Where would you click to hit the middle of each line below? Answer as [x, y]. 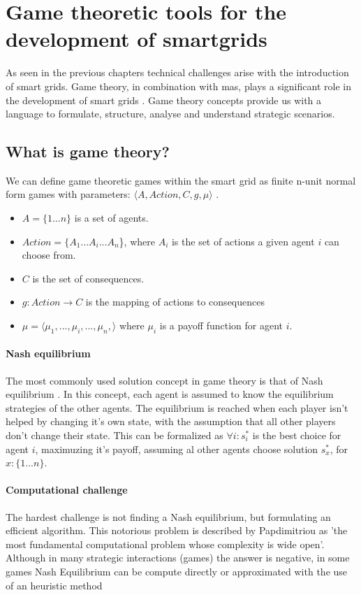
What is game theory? [88, 151]
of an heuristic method [54, 585]
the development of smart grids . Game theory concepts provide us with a [164, 100]
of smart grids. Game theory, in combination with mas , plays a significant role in [178, 86]
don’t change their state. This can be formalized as [115, 435]
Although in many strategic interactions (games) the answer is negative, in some [178, 558]
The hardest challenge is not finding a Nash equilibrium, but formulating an [168, 516]
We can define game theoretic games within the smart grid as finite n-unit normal [181, 180]
